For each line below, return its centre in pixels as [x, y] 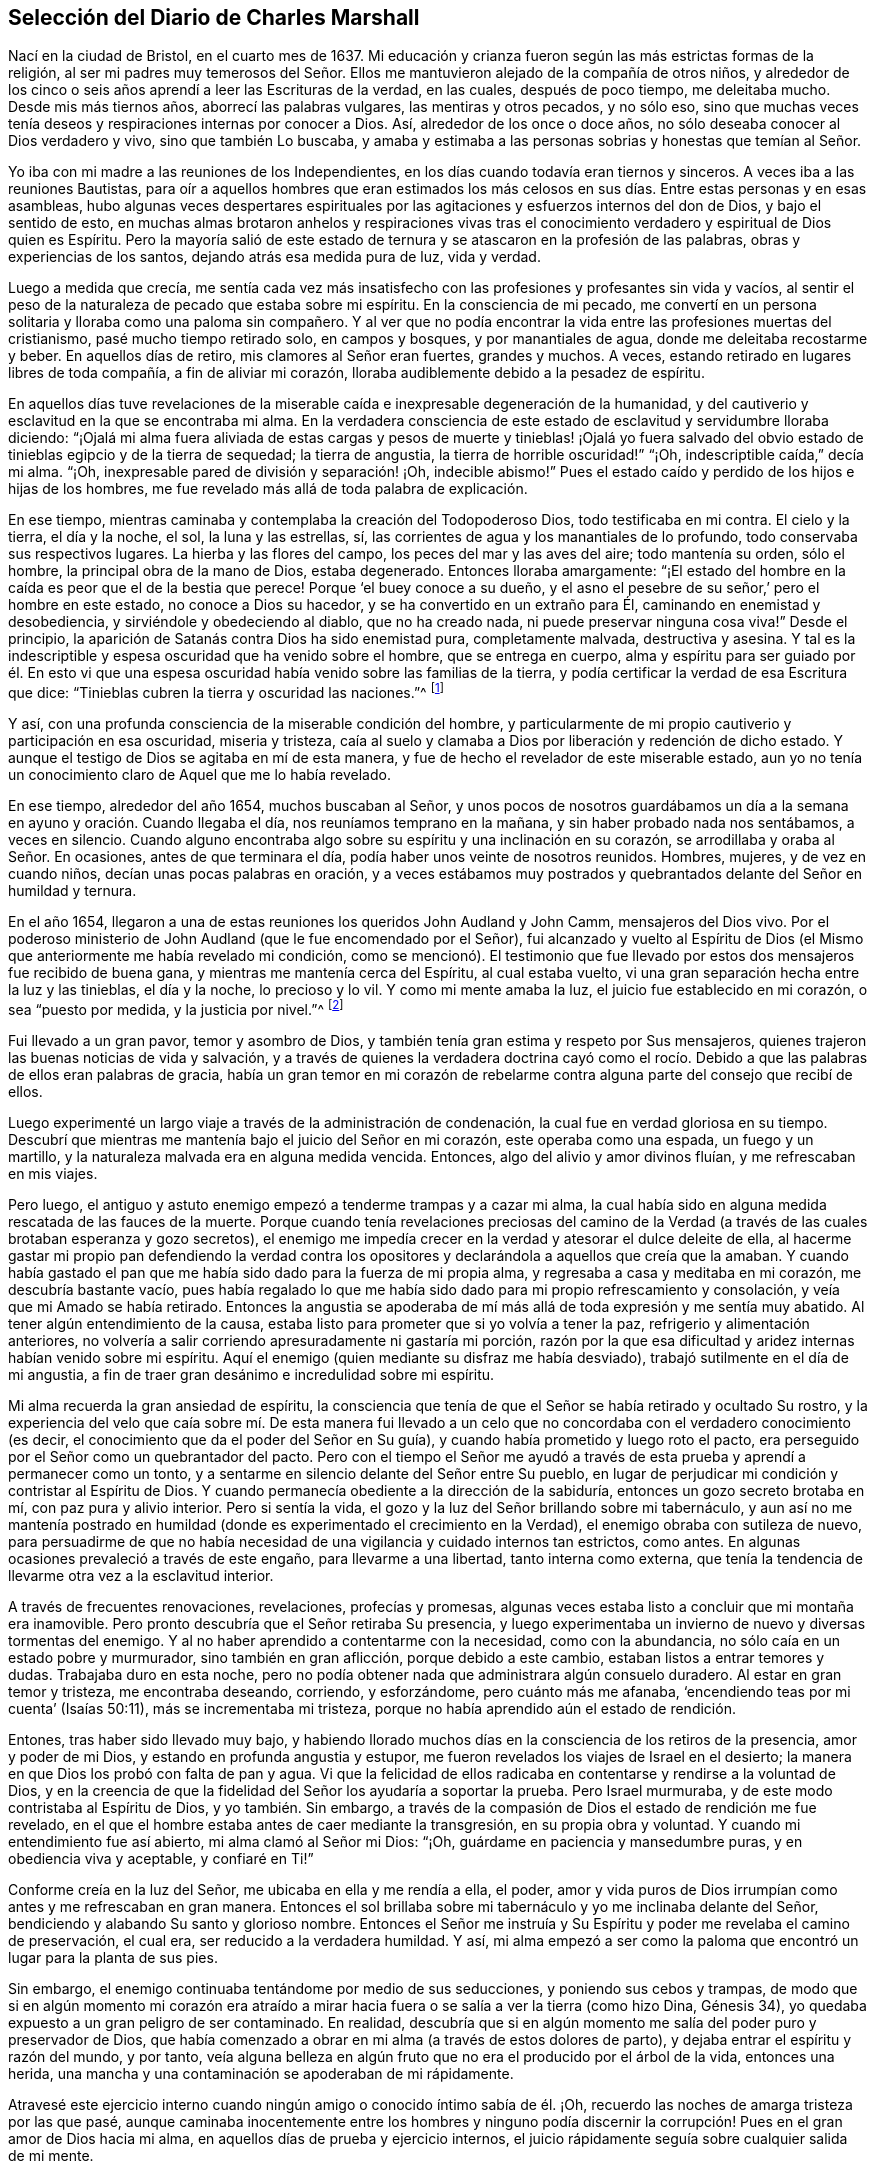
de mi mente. [51, 2155]
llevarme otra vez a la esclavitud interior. [141, 1575]
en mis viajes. [53, 1173]
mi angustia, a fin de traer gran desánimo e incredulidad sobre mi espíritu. [251, 1374]
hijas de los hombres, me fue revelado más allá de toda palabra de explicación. [268, 489]
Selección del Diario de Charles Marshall [214, 17]
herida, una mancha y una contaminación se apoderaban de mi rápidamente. [261, 2073]
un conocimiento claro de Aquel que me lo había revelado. [199, 775]
